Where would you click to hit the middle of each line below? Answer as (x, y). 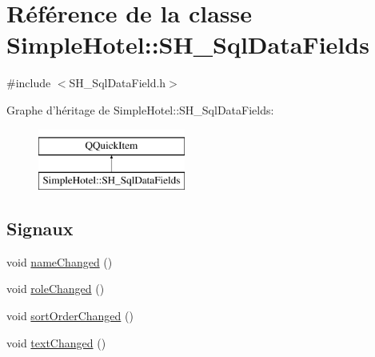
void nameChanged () (60, 261)
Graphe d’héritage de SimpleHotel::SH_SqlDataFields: (140, 109)
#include (29, 83)
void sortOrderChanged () (70, 316)
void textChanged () (56, 342)
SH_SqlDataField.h (118, 83)
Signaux (40, 229)
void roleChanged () (56, 289)
